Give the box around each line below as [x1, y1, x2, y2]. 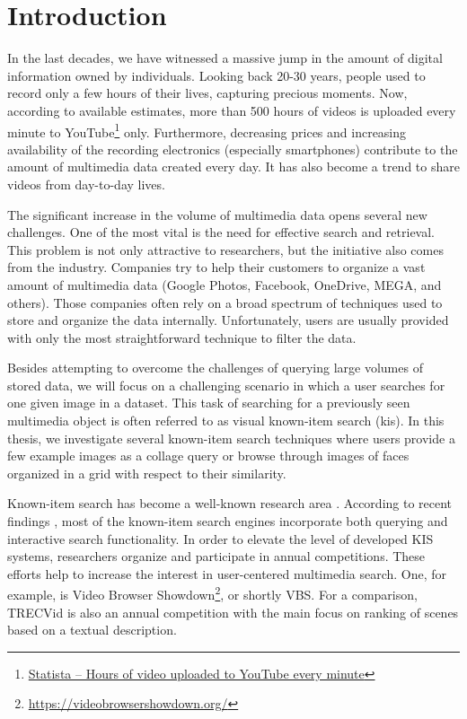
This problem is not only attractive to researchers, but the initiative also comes [7, 240, 444, 259]
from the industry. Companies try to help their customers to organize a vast [7, 258, 426, 276]
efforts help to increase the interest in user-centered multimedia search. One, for [7, 564, 447, 583]
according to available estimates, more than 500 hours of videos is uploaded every [7, 101, 456, 119]
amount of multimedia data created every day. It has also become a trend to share [7, 157, 460, 176]
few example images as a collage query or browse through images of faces [7, 446, 410, 465]
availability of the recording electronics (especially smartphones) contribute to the [7, 139, 458, 158]
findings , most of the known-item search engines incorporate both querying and [7, 512, 448, 530]
